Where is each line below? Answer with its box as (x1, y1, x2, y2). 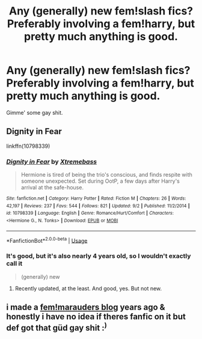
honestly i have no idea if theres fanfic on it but (6, 311, 186, 322)
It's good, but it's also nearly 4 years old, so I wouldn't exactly (6, 252, 191, 260)
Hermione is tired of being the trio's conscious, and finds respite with (20, 171, 192, 179)
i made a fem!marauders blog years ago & (6, 302, 165, 313)
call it (6, 260, 23, 268)
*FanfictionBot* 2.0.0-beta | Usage (6, 236, 88, 244)
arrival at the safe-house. (20, 184, 84, 191)
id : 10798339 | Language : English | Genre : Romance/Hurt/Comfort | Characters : (6, 210, 174, 216)
